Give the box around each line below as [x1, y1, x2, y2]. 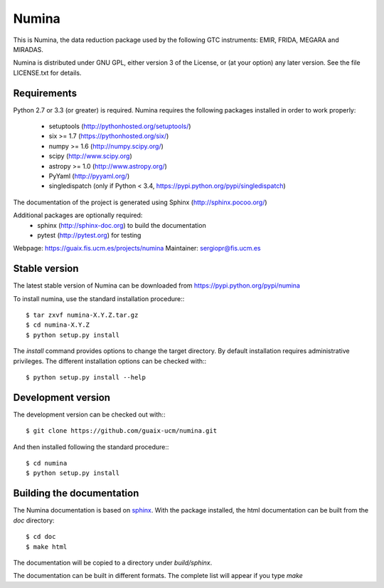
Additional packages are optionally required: [13, 211, 143, 220]
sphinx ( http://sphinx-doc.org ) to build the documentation [37, 221, 206, 229]
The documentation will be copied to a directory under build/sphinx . [13, 558, 213, 567]
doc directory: [13, 516, 55, 525]
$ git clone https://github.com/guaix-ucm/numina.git [26, 427, 217, 435]
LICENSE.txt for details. [13, 68, 82, 77]
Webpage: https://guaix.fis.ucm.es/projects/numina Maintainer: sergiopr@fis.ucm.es [13, 244, 261, 253]
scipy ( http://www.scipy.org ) [48, 152, 132, 160]
